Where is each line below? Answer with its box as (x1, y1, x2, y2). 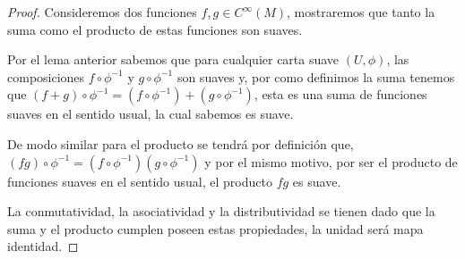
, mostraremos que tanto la (287, 3, 435, 21)
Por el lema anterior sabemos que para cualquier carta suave (7, 50, 340, 69)
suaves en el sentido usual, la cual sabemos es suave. (7, 104, 294, 123)
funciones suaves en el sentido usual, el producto (7, 171, 272, 190)
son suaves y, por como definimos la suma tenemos (177, 67, 455, 86)
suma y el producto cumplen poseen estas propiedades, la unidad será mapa (7, 219, 424, 238)
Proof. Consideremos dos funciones (7, 3, 197, 21)
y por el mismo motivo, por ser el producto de (204, 152, 458, 171)
